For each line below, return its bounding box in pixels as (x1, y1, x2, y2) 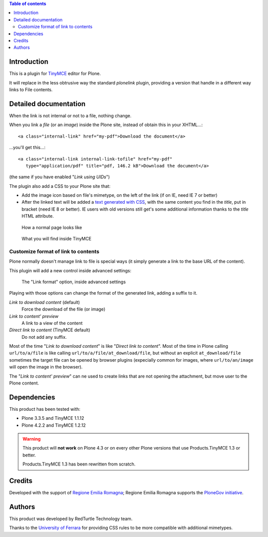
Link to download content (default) (9, 299, 80, 305)
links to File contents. (9, 87, 53, 93)
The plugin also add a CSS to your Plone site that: (9, 183, 111, 189)
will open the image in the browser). (9, 364, 83, 370)
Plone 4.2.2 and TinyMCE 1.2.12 (21, 422, 86, 428)
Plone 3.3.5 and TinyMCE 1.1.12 (21, 415, 84, 421)
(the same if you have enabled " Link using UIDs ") (9, 174, 110, 180)
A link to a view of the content (21, 320, 83, 326)
